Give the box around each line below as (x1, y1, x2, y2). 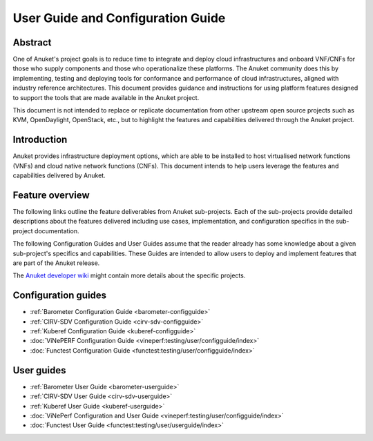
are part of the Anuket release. (12, 259, 100, 267)
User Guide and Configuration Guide (12, 10, 226, 26)
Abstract (12, 37, 52, 48)
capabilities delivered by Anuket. (12, 171, 106, 179)
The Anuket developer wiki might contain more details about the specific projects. (12, 271, 246, 280)
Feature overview (12, 189, 90, 201)
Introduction (12, 134, 68, 146)
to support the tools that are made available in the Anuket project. (12, 93, 200, 101)
